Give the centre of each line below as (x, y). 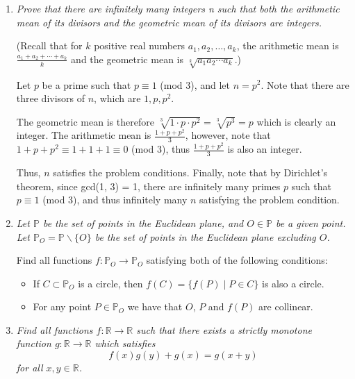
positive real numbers (140, 45)
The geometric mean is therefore (85, 121)
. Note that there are (305, 84)
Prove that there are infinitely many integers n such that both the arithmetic (178, 8)
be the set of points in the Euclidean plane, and (143, 222)
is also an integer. (265, 149)
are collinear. (286, 306)
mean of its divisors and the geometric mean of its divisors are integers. (169, 22)
